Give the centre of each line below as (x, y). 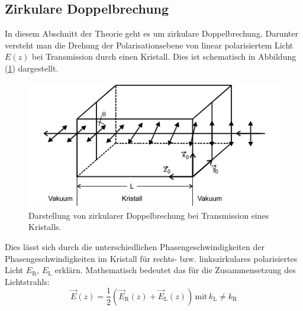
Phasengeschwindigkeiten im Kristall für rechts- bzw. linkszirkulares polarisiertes (151, 258)
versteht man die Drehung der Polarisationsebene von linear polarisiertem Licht (149, 45)
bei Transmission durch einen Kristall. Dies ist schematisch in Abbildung (164, 56)
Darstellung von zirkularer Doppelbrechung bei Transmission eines (149, 215)
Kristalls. (45, 227)
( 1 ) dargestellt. (32, 68)
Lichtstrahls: (27, 281)
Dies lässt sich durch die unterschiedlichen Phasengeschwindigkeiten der (135, 247)
